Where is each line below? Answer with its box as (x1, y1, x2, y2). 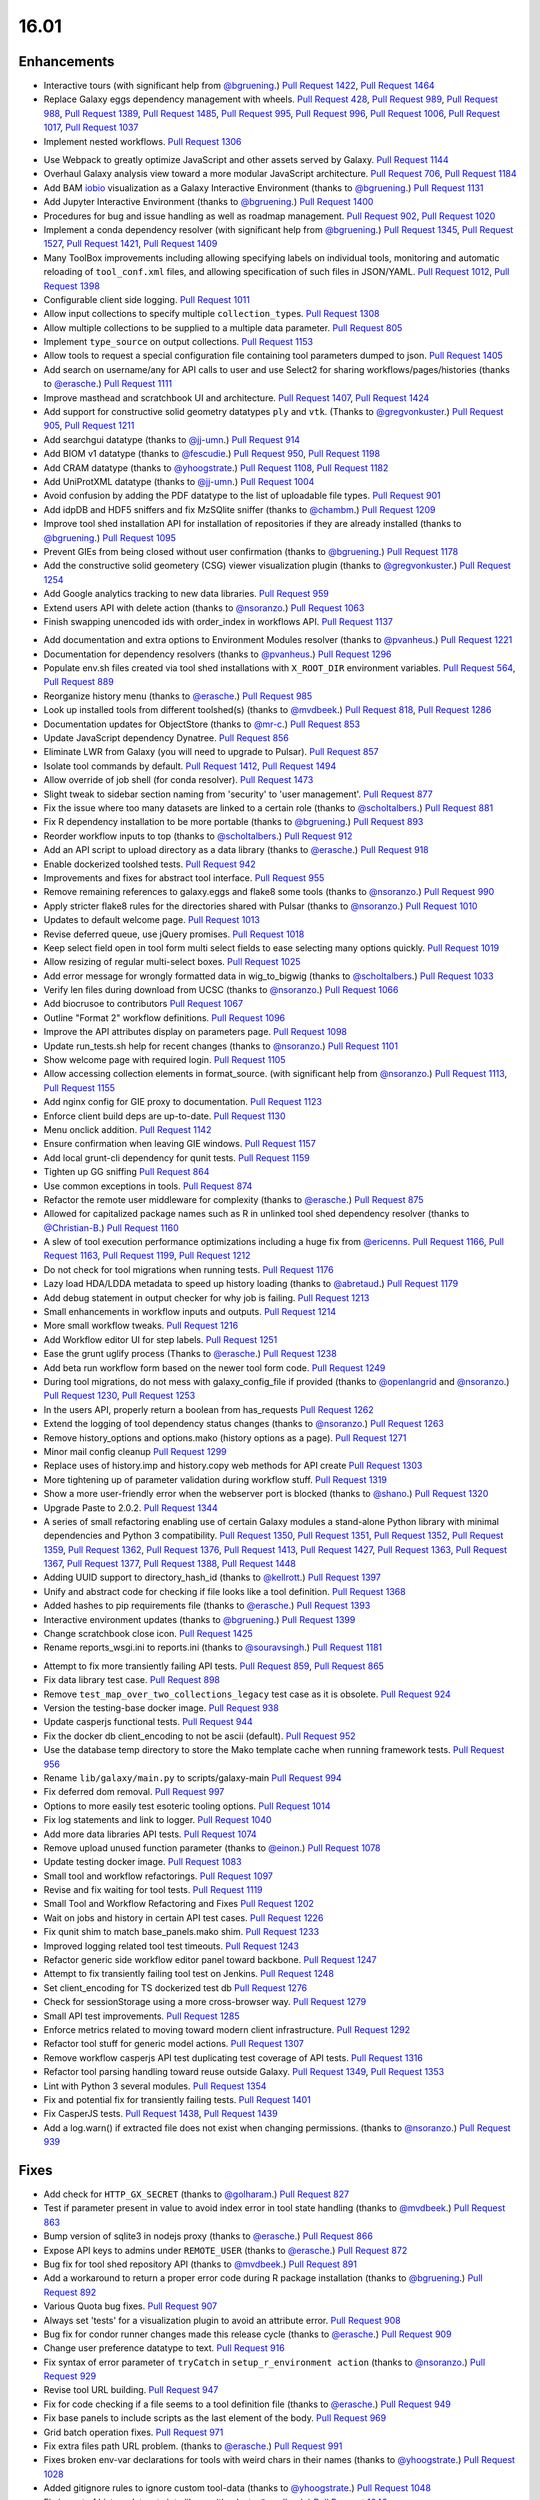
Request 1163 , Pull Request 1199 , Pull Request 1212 (43, 1250, 251, 1262)
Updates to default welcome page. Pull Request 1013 (43, 914, 260, 926)
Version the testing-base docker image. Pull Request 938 (43, 1701, 279, 1714)
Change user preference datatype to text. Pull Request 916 (43, 2342, 285, 2354)
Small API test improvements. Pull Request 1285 (43, 2010, 240, 2022)
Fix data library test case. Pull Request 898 (43, 1674, 220, 1686)
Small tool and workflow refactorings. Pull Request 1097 (43, 1870, 274, 1882)
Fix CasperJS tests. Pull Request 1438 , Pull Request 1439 (43, 2108, 279, 2120)
